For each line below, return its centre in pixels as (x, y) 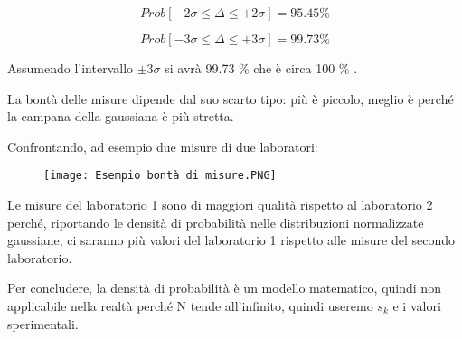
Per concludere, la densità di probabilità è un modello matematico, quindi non (224, 288)
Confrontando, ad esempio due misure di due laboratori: (163, 146)
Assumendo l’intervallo (71, 68)
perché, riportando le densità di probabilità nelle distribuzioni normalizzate (216, 222)
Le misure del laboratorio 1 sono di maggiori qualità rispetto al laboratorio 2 (220, 205)
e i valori (417, 306)
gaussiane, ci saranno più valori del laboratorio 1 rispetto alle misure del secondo (231, 240)
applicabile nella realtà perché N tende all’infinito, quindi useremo (190, 306)
